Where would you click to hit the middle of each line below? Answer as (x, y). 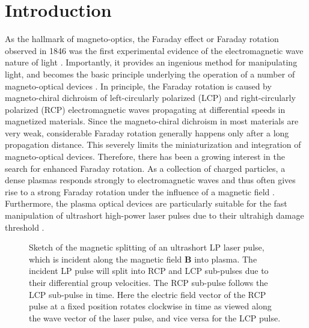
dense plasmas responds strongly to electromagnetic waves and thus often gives (150, 180)
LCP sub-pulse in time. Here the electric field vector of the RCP (148, 294)
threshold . (25, 227)
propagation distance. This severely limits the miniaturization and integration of (153, 144)
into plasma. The (226, 259)
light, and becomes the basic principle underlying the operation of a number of (150, 74)
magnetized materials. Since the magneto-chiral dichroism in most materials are (152, 121)
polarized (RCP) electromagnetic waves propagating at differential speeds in (145, 109)
